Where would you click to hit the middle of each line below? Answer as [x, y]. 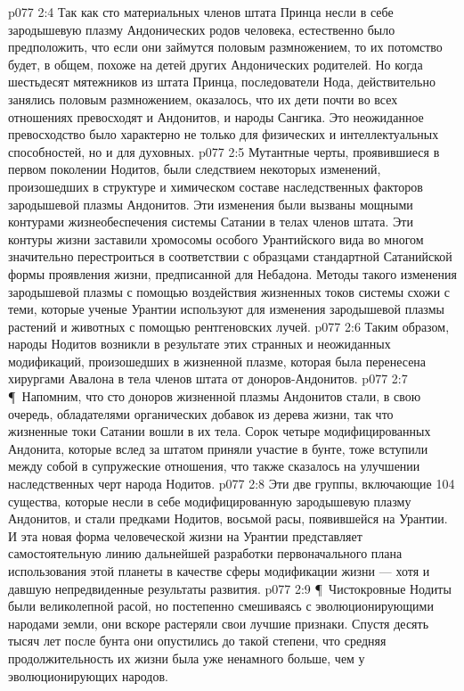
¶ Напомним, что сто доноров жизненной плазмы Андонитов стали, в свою [215, 396]
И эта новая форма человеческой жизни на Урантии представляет [185, 535]
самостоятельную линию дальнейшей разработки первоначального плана [205, 553]
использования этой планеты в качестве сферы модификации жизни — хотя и [219, 571]
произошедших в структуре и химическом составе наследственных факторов [216, 186]
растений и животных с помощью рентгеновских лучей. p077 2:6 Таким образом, [229, 326]
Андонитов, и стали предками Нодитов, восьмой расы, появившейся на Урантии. [228, 518]
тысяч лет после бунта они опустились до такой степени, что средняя [197, 641]
